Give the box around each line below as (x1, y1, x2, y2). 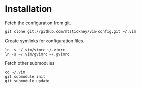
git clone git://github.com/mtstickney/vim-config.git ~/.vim (5, 29, 136, 34)
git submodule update (5, 78, 50, 83)
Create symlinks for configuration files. (5, 38, 85, 44)
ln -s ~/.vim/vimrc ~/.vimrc (5, 47, 65, 52)
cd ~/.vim (5, 70, 26, 75)
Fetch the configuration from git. (5, 20, 71, 26)
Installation (5, 3, 52, 15)
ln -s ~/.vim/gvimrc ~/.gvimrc (5, 52, 70, 57)
